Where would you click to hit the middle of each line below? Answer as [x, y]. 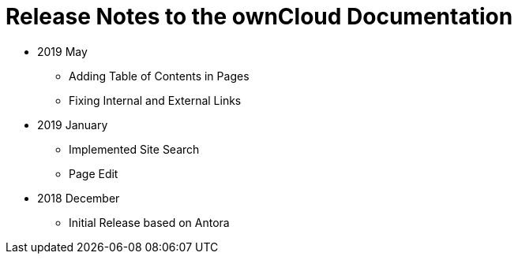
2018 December [79, 198]
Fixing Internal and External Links [155, 100]
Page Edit [94, 173]
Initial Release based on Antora [149, 222]
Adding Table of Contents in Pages [159, 76]
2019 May [62, 51]
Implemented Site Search [134, 149]
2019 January [73, 124]
